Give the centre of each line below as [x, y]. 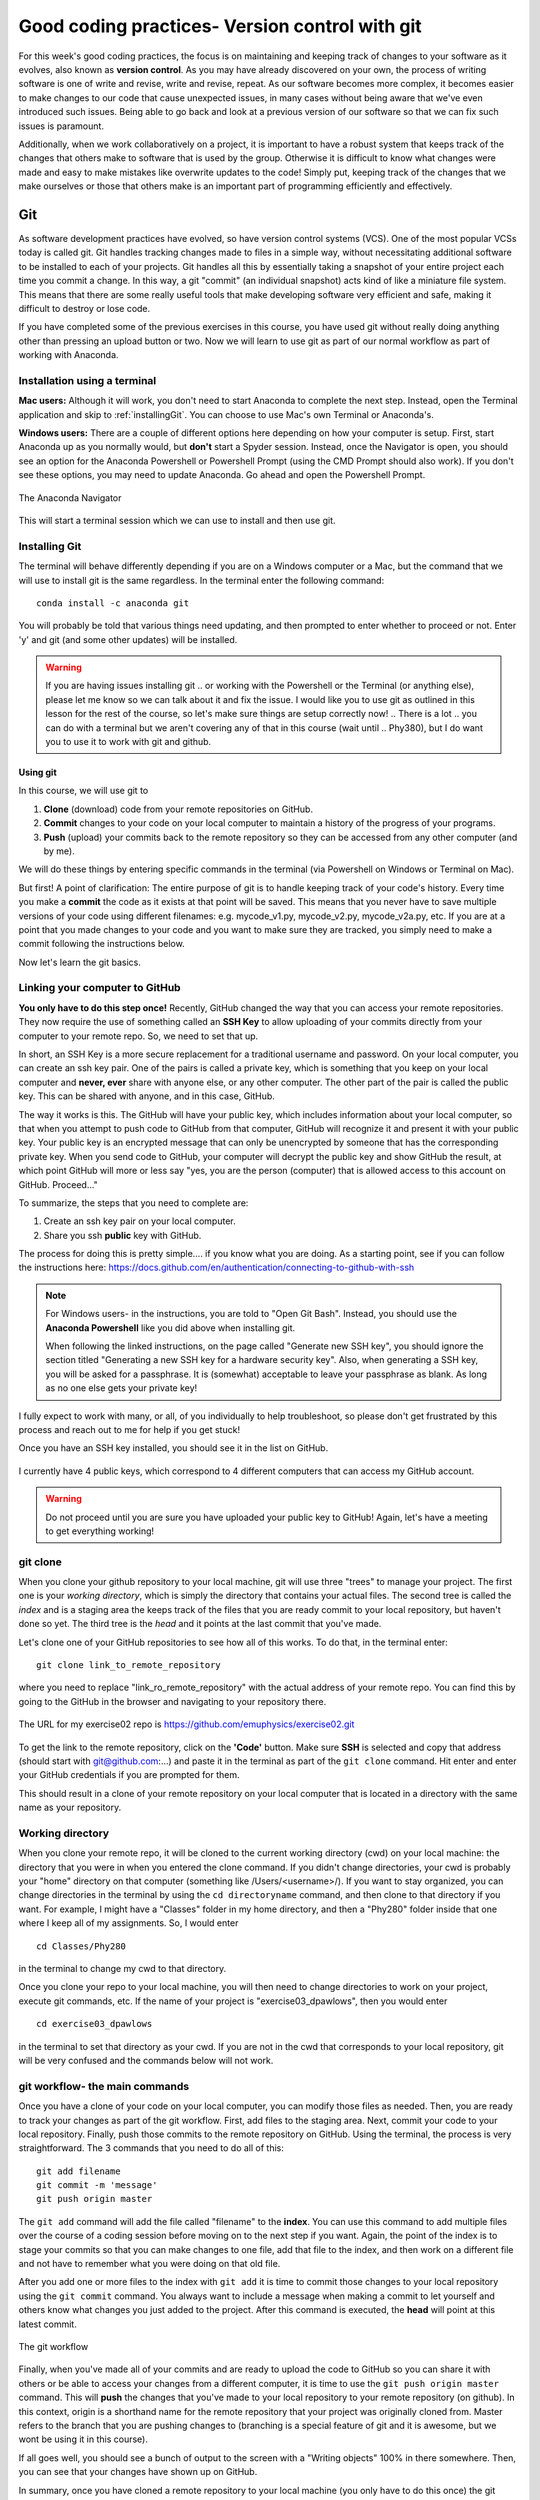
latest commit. [47, 2324]
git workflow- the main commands [104, 2086]
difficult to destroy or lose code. [84, 308]
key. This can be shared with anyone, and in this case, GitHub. [146, 1096]
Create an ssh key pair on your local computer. [139, 1221]
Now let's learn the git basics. [80, 962]
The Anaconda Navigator [70, 497]
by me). [59, 851]
